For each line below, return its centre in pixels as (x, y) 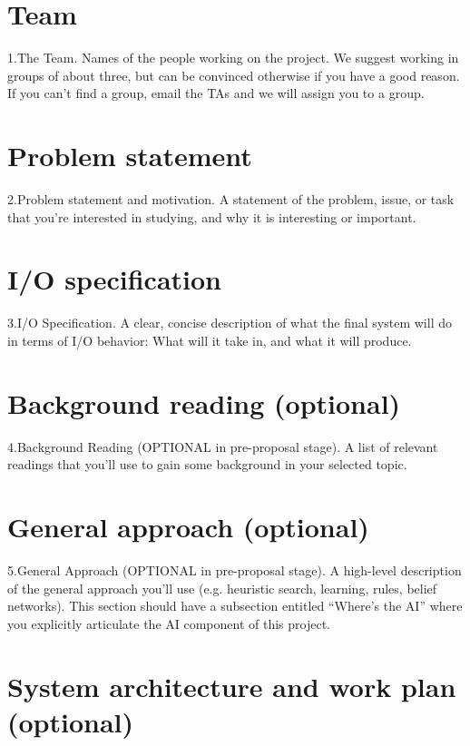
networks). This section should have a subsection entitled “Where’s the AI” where (235, 606)
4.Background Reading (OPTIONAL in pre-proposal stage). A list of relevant (223, 446)
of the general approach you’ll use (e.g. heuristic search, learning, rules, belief (222, 588)
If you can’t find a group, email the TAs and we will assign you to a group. (216, 93)
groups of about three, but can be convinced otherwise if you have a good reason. (234, 75)
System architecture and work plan (232, 686)
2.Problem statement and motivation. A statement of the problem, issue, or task (231, 199)
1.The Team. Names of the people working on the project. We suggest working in (233, 58)
